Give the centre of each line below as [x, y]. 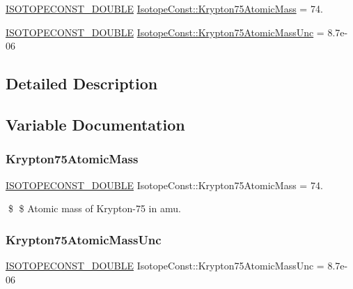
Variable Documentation [95, 124]
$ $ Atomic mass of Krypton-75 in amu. [94, 208]
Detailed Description [82, 83]
